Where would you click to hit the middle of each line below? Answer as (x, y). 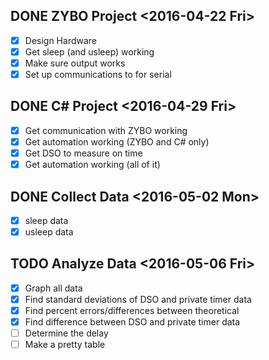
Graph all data (53, 288)
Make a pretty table (65, 345)
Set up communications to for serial (98, 74)
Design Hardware (61, 40)
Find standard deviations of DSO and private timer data (138, 299)
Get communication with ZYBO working (106, 130)
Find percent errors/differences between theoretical (132, 310)
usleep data (49, 232)
